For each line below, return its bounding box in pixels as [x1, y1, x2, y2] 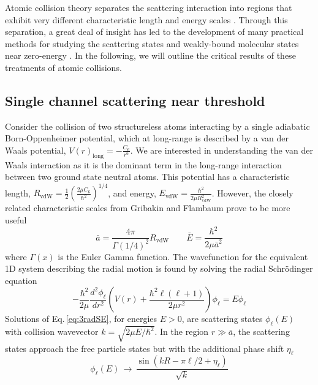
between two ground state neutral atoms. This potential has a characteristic [5, 170, 290, 183]
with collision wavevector [5, 325, 99, 338]
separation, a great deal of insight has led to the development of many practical [5, 25, 304, 38]
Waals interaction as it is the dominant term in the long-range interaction [5, 158, 282, 171]
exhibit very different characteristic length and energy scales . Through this [5, 13, 288, 26]
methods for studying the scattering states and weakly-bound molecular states [5, 37, 299, 50]
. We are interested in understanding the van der [130, 143, 313, 156]
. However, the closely [211, 186, 293, 199]
